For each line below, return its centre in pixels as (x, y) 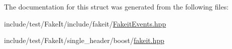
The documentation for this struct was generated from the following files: (117, 6)
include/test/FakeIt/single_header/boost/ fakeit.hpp (84, 40)
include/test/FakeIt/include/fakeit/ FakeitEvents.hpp (85, 23)
